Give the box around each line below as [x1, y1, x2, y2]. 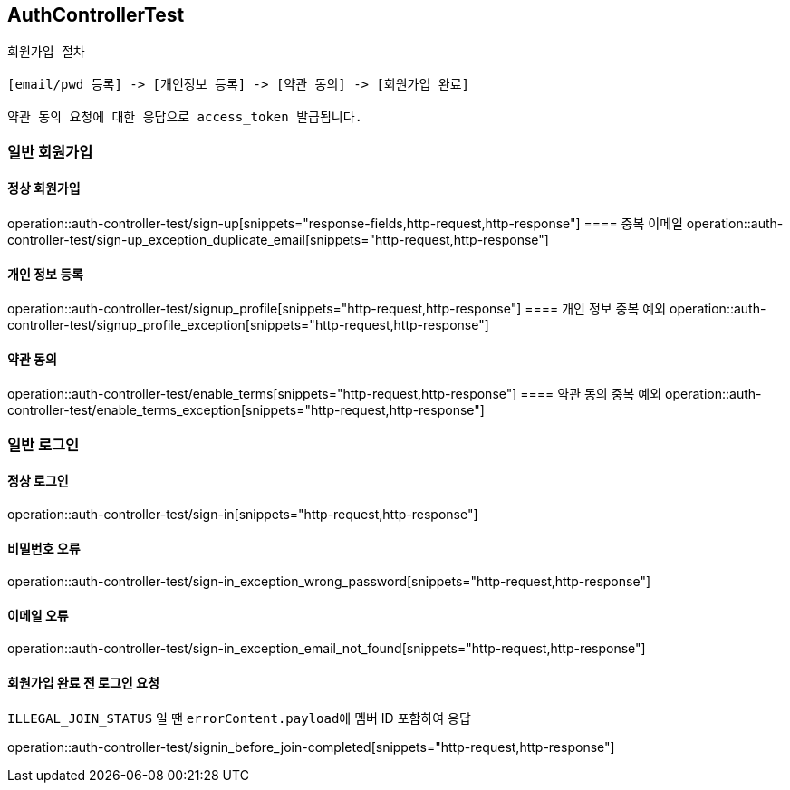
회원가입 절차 [7, 44, 85, 60]
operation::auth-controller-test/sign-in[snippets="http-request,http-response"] [7, 506, 478, 523]
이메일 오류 [7, 607, 69, 623]
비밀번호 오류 [7, 540, 81, 556]
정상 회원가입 [7, 180, 81, 197]
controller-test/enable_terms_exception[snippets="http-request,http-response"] [7, 402, 485, 419]
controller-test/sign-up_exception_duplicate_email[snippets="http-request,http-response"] [7, 232, 549, 248]
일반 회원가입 [7, 142, 93, 161]
